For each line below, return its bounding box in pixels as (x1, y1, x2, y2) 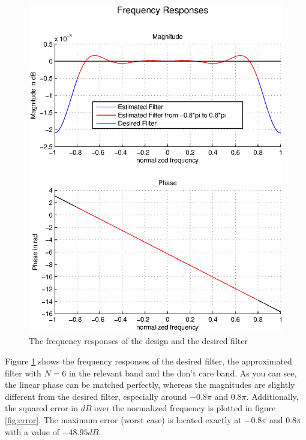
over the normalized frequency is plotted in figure (94, 402, 276, 414)
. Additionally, (246, 390, 299, 402)
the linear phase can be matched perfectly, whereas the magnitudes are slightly (5, 378, 295, 391)
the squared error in (5, 402, 78, 414)
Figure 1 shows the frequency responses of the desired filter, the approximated (5, 355, 292, 367)
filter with (5, 366, 41, 379)
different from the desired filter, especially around (5, 390, 187, 402)
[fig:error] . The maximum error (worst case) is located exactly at (5, 413, 242, 426)
